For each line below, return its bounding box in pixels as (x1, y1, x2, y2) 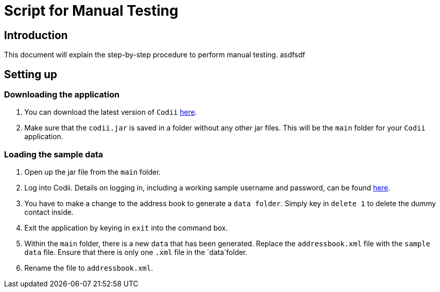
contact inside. (24, 208, 74, 217)
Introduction (4, 28, 68, 42)
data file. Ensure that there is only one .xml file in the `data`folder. (24, 248, 248, 257)
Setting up (4, 68, 57, 81)
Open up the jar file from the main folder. (24, 168, 161, 177)
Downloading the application (4, 89, 120, 100)
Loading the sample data (4, 149, 103, 159)
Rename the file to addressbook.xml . (24, 264, 153, 273)
